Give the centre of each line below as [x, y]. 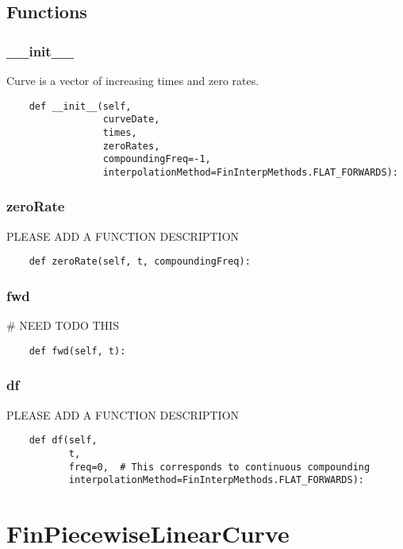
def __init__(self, [80, 106]
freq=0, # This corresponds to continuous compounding [219, 467]
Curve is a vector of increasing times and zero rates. [133, 80]
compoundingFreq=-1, [157, 159]
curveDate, [131, 120]
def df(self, [63, 441]
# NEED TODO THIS [63, 325]
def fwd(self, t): [77, 351]
